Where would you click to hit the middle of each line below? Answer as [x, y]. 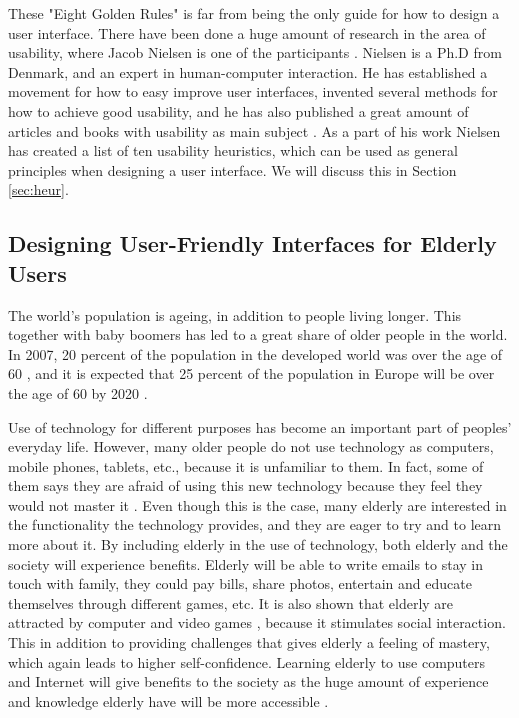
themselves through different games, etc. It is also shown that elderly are [231, 602]
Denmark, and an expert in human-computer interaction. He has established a [248, 71]
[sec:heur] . [38, 189]
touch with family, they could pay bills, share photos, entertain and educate [240, 583]
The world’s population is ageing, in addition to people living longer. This [235, 314]
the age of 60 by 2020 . [78, 392]
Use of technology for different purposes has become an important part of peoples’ [260, 426]
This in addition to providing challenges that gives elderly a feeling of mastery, [249, 642]
